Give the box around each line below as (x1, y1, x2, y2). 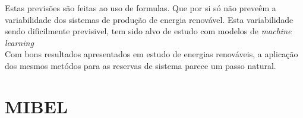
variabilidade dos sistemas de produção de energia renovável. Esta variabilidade (5, 13, 293, 25)
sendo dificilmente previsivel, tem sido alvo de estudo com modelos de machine (5, 25, 292, 37)
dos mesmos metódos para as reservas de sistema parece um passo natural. (5, 59, 276, 71)
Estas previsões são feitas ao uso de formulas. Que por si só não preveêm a (5, 2, 276, 14)
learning (5, 36, 34, 48)
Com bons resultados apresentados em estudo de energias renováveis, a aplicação (5, 48, 298, 60)
